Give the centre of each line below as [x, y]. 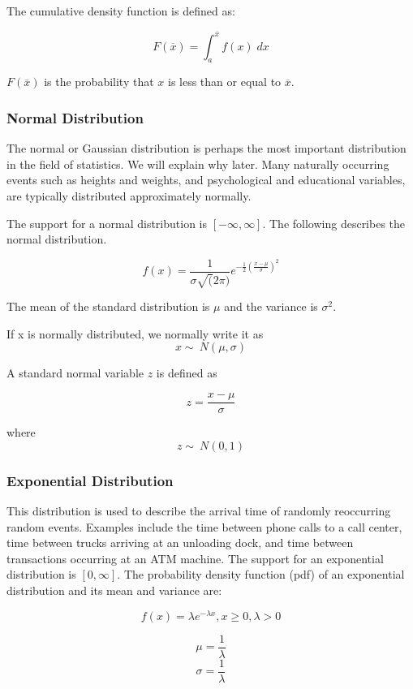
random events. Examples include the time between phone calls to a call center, [204, 526]
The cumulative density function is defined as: [121, 11]
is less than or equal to [224, 82]
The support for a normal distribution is [107, 223]
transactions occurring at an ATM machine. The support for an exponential [195, 558]
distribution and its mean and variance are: [114, 590]
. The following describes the [334, 223]
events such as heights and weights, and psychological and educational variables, [206, 180]
